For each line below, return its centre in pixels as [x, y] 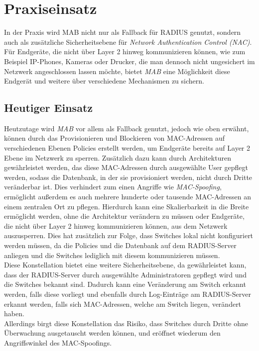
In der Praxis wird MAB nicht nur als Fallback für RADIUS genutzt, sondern [123, 32]
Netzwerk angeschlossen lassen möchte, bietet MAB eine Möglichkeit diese [117, 71]
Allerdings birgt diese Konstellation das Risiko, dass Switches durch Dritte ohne [126, 323]
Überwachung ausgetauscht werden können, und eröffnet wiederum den [112, 333]
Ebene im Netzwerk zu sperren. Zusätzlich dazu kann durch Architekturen [118, 157]
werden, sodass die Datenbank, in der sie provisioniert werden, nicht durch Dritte [128, 177]
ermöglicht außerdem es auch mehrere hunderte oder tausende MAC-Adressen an [128, 197]
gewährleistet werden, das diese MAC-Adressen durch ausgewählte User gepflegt [126, 167]
